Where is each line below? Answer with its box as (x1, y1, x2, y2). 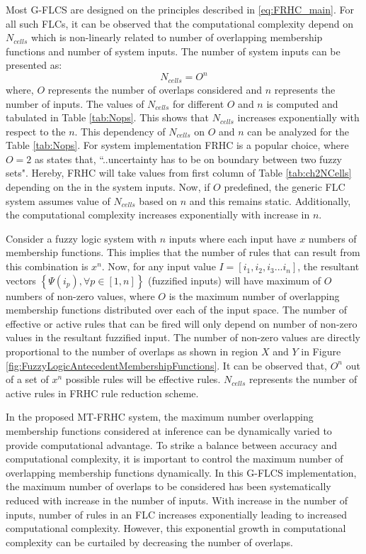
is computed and (266, 96, 338, 111)
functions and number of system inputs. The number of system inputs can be (6, 43, 341, 58)
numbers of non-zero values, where (6, 288, 155, 303)
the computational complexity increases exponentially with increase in (6, 207, 310, 222)
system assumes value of (6, 193, 110, 208)
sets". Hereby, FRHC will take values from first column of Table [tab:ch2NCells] (6, 165, 352, 180)
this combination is (6, 259, 88, 274)
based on (139, 193, 178, 208)
